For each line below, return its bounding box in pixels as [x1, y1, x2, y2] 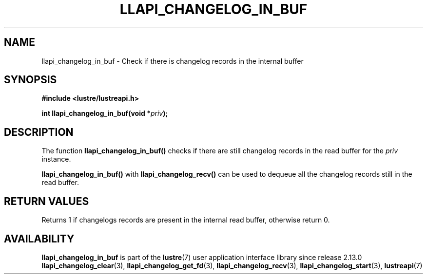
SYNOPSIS [4, 74, 57, 86]
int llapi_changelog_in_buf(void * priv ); [41, 109, 168, 118]
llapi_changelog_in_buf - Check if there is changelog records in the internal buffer [41, 56, 304, 65]
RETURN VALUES [4, 195, 89, 207]
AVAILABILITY [4, 232, 75, 245]
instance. [41, 155, 71, 164]
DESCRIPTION [4, 126, 74, 138]
